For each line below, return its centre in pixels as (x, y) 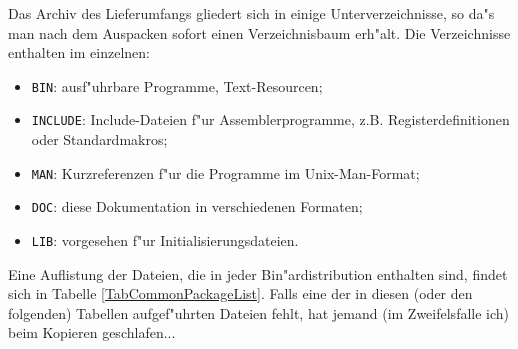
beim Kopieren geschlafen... (92, 332)
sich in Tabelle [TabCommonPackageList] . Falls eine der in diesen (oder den (240, 293)
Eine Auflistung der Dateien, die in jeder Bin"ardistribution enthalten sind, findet (258, 273)
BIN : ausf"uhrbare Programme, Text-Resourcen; (177, 85)
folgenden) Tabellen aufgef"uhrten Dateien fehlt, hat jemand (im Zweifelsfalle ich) (259, 312)
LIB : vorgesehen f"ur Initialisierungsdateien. (165, 240)
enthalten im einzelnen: (79, 52)
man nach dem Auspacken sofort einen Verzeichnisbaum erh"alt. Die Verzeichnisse (259, 32)
